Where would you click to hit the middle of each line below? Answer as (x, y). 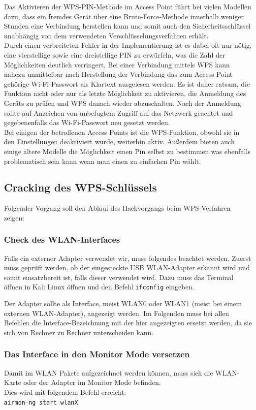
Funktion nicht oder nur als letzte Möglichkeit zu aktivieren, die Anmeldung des (125, 93)
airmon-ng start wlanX (41, 402)
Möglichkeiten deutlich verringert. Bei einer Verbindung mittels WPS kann (117, 64)
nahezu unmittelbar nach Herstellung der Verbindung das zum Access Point (118, 74)
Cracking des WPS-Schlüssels (80, 187)
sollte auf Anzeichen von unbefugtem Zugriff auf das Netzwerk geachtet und (118, 112)
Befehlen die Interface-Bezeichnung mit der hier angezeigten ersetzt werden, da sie (128, 323)
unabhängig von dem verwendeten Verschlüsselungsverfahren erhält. (106, 35)
